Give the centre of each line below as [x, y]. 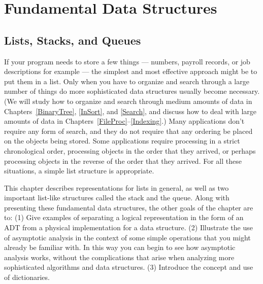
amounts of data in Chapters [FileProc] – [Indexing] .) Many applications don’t [124, 121]
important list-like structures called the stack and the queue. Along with [117, 198]
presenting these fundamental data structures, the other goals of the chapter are [129, 207]
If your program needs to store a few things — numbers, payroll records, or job [127, 61]
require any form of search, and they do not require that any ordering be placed [128, 131]
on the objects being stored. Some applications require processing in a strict [122, 141]
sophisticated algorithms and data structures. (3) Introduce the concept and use [129, 267]
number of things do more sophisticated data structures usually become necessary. [132, 91]
